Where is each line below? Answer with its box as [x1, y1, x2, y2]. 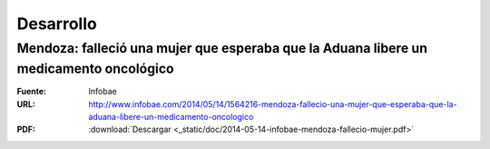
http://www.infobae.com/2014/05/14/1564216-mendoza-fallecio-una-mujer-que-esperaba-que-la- [88, 98, 457, 109]
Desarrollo [16, 14, 97, 34]
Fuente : [16, 86, 47, 97]
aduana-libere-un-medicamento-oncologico [88, 112, 254, 123]
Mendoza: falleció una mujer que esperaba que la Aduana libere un [16, 40, 428, 56]
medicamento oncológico [16, 60, 174, 77]
